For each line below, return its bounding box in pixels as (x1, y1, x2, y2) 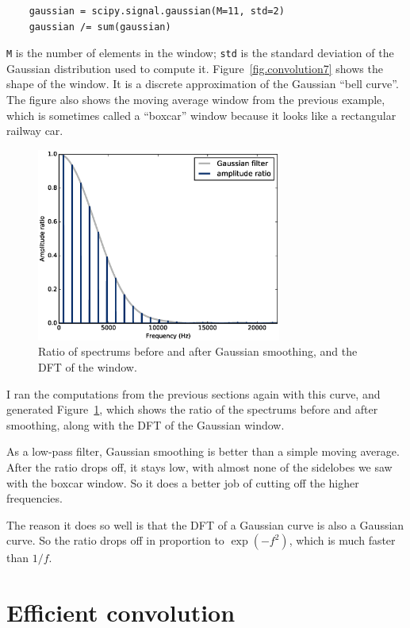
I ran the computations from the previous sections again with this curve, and (6, 385, 381, 402)
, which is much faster (289, 532, 396, 549)
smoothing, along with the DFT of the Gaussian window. (6, 416, 285, 433)
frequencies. (6, 490, 63, 507)
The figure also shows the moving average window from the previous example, (6, 91, 385, 108)
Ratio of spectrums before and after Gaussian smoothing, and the (38, 343, 358, 360)
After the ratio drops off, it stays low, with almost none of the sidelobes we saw (6, 458, 393, 475)
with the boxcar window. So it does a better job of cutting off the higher (6, 474, 359, 491)
